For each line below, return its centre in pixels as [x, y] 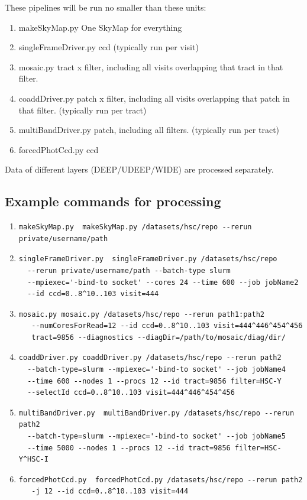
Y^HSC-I [33, 460]
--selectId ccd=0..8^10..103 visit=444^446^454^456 [131, 393]
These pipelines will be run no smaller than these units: [106, 7]
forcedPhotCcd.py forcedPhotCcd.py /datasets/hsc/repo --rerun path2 [161, 480]
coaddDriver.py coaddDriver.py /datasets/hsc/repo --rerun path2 [150, 358]
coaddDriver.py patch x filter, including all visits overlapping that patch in [154, 98]
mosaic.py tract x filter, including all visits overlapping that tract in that [151, 66]
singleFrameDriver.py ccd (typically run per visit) [109, 47]
